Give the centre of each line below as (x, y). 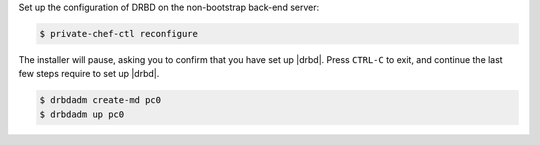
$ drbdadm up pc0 (82, 114)
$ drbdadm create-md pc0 (100, 100)
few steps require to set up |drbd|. (89, 74)
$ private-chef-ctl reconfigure (119, 33)
